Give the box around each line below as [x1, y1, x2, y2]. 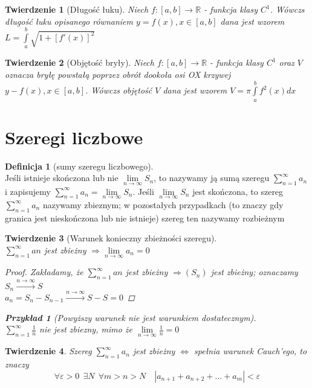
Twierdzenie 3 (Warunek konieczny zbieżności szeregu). [5, 232, 217, 244]
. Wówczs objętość [85, 84, 152, 97]
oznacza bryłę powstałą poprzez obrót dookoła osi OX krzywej [5, 68, 231, 80]
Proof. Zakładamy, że [5, 266, 83, 278]
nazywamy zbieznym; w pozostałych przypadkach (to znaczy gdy [42, 198, 284, 211]
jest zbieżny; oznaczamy [210, 266, 298, 278]
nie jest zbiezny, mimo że [39, 323, 132, 336]
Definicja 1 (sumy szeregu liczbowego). [5, 159, 154, 172]
